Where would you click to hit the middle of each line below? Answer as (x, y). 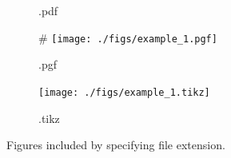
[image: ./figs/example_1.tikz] (124, 92)
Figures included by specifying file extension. (116, 145)
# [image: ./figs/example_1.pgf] (128, 37)
